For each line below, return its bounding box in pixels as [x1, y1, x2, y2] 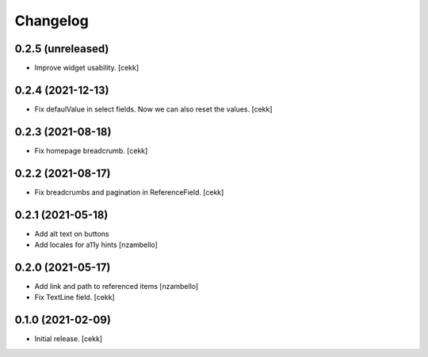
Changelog [14, 12, 89, 29]
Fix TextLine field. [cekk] [34, 293, 115, 302]
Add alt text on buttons [34, 229, 109, 238]
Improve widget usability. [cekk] [34, 63, 139, 73]
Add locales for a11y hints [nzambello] [34, 240, 159, 249]
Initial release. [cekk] [34, 334, 103, 344]
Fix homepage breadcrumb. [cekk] [34, 146, 148, 155]
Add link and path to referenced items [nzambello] [34, 281, 199, 291]
